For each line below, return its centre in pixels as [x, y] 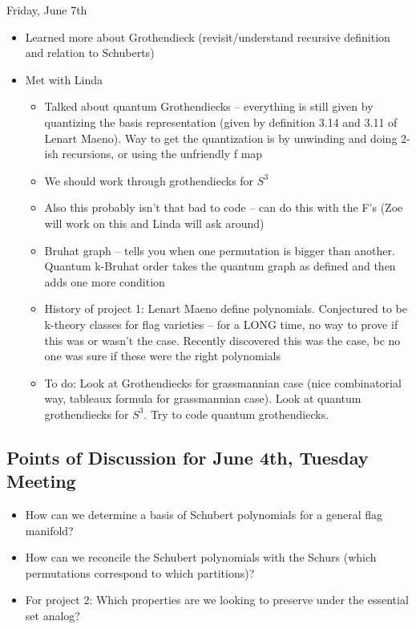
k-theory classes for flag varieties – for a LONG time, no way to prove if [221, 324]
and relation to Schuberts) [90, 53]
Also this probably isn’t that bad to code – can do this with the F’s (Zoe [224, 207]
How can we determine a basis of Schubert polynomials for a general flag [204, 515]
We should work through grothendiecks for [149, 180]
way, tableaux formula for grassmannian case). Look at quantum [203, 398]
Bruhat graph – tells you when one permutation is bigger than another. [220, 250]
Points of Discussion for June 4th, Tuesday [188, 457]
